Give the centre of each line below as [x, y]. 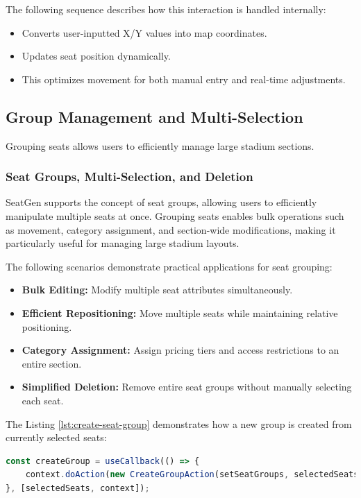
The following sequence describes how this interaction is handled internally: [166, 9]
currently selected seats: [56, 437]
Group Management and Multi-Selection [154, 116]
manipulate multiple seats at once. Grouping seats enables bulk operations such [175, 215]
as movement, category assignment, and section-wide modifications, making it [171, 229]
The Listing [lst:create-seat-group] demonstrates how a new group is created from [179, 423]
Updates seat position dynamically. [96, 56]
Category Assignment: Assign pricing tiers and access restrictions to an [180, 350]
